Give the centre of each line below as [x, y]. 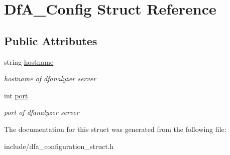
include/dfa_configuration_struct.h [59, 146]
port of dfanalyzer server [42, 112]
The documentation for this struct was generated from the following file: [115, 129]
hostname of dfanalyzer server [50, 79]
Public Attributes [51, 40]
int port [16, 95]
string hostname [29, 61]
